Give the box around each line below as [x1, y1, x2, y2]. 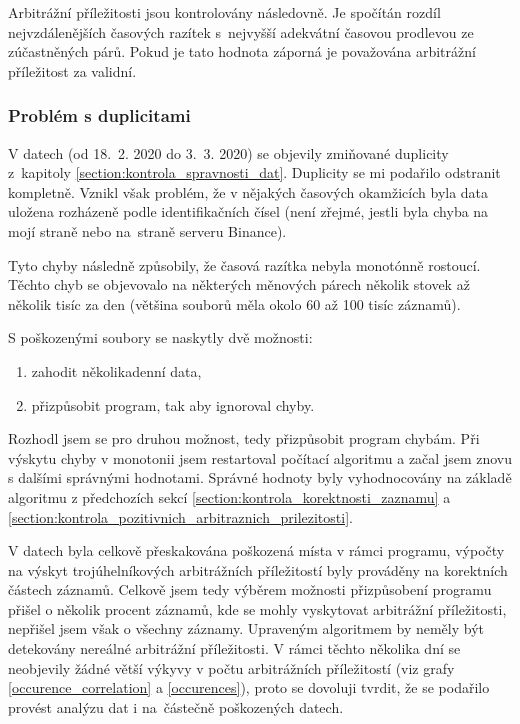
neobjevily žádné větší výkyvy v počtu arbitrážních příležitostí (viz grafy [8, 657, 455, 678]
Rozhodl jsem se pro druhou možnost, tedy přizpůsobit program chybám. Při [8, 428, 480, 449]
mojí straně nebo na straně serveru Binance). [8, 220, 287, 241]
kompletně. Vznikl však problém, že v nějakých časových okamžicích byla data [8, 181, 489, 202]
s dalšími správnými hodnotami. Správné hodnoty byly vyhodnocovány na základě [8, 467, 512, 488]
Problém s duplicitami [8, 103, 191, 128]
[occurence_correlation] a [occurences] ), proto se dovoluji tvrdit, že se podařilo [8, 677, 490, 698]
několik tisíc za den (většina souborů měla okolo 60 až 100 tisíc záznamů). [8, 293, 461, 314]
